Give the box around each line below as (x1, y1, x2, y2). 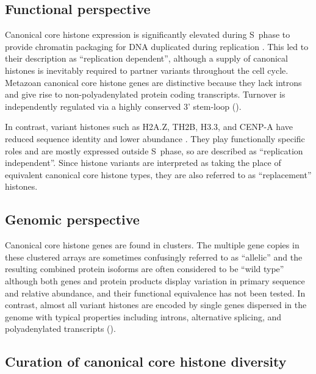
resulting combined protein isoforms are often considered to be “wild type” (5, 262, 284, 275)
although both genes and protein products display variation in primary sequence (5, 274, 305, 287)
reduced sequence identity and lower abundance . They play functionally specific (5, 132, 305, 145)
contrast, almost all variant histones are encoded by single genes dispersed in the (5, 298, 307, 311)
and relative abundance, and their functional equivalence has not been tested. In (5, 286, 306, 299)
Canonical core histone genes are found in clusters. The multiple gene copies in (5, 239, 300, 251)
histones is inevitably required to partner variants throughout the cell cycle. (5, 63, 289, 76)
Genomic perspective (5, 210, 140, 229)
